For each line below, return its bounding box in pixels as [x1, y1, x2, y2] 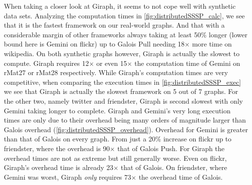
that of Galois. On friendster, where [120, 162, 227, 172]
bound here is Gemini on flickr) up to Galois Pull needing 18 [4, 39, 185, 49]
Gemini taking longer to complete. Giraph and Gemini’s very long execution [4, 105, 231, 115]
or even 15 [96, 58, 127, 68]
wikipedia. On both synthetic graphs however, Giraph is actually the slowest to [4, 48, 240, 58]
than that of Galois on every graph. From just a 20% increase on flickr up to [4, 134, 232, 144]
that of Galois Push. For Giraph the [117, 143, 225, 153]
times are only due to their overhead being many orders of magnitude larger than [4, 115, 246, 125]
